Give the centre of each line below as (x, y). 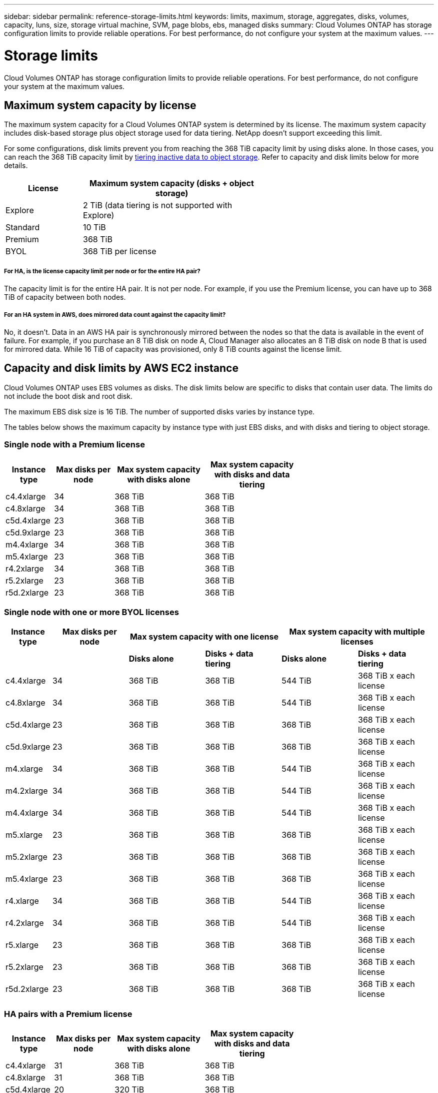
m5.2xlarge (26, 857)
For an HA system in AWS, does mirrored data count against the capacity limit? (115, 315)
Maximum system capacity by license (100, 105)
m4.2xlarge (27, 791)
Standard (23, 227)
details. (16, 166)
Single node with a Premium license (74, 445)
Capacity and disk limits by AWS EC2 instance (121, 368)
